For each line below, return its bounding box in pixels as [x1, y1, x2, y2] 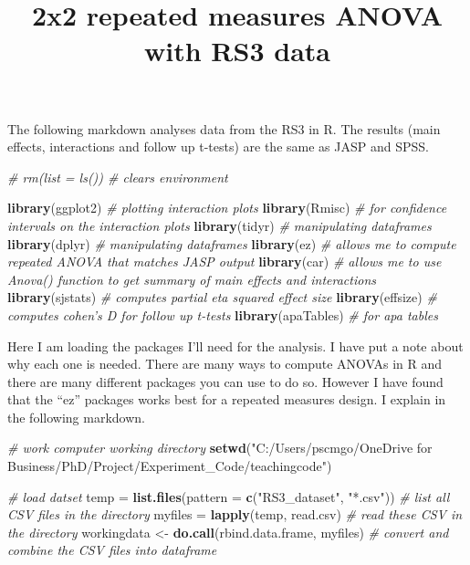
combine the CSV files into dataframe [7, 540, 217, 560]
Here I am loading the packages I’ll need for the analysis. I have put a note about [7, 336, 464, 355]
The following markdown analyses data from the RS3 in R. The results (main [7, 119, 441, 138]
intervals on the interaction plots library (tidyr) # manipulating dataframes [7, 215, 432, 235]
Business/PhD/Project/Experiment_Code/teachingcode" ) [7, 456, 332, 476]
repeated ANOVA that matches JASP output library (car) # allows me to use [7, 252, 442, 271]
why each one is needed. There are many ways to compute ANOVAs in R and [7, 354, 443, 373]
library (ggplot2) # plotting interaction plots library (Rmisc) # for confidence [7, 198, 447, 217]
